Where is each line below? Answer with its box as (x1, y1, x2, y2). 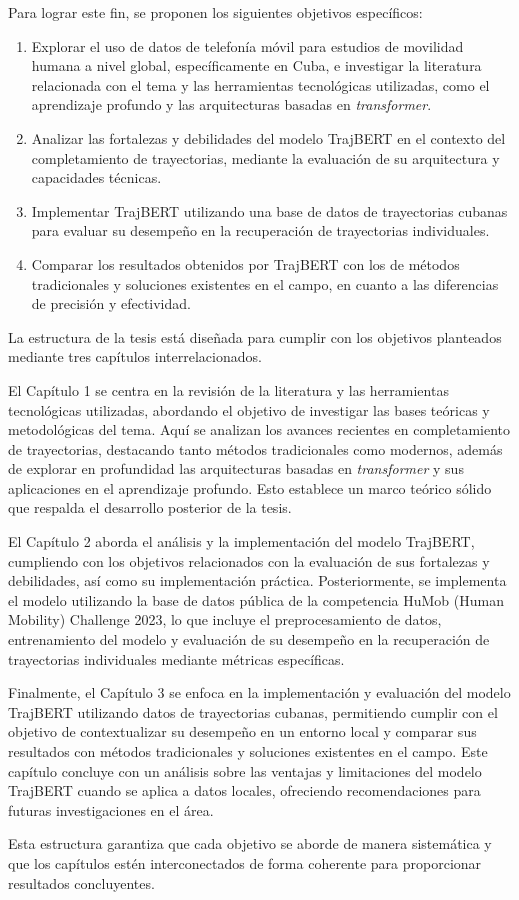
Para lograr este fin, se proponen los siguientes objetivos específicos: (8, 2, 423, 22)
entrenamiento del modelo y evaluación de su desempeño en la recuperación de (8, 629, 490, 650)
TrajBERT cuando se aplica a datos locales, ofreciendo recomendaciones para (8, 780, 481, 801)
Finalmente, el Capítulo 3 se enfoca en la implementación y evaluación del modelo (8, 682, 511, 703)
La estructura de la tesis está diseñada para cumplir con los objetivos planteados (8, 326, 502, 347)
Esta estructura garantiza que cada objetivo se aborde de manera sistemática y (8, 833, 492, 854)
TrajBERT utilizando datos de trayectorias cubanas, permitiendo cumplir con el (8, 701, 498, 722)
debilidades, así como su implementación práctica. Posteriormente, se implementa (8, 570, 507, 591)
